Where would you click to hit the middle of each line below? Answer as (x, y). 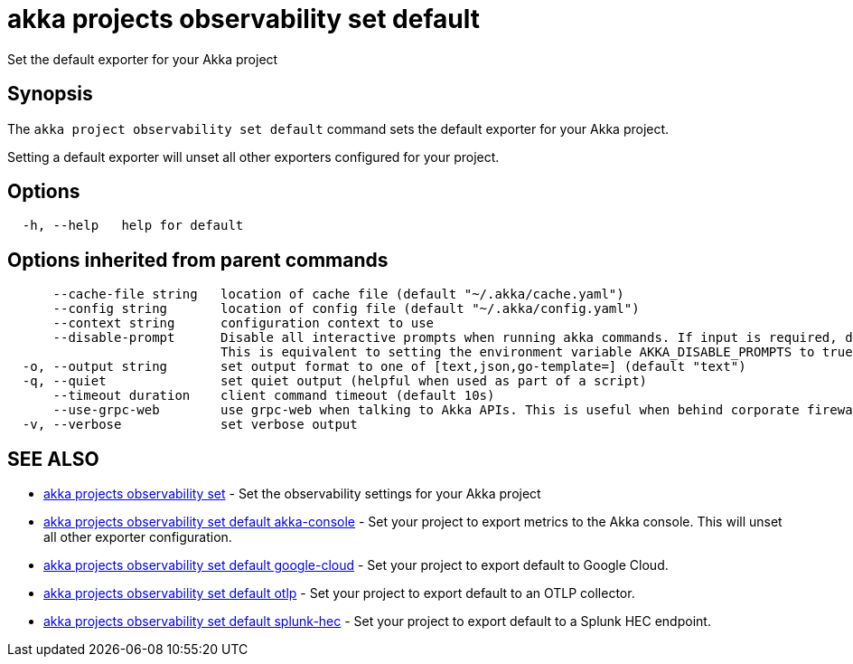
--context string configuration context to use (244, 323)
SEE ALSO (53, 459)
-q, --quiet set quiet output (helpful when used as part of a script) (335, 381)
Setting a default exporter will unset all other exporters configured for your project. (253, 157)
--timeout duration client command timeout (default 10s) (274, 396)
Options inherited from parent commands (198, 260)
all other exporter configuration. (138, 537)
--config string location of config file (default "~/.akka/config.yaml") (346, 309)
